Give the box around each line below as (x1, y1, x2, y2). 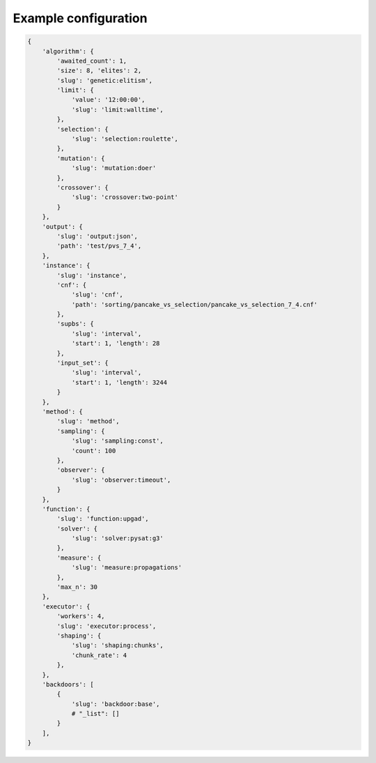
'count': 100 (71, 446, 116, 455)
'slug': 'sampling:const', (71, 437, 164, 445)
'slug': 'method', (56, 418, 120, 425)
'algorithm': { (42, 47, 94, 55)
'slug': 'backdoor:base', (71, 700, 160, 708)
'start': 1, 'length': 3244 (71, 378, 167, 386)
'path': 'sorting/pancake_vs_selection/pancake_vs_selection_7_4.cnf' (71, 300, 318, 308)
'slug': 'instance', (56, 272, 127, 279)
